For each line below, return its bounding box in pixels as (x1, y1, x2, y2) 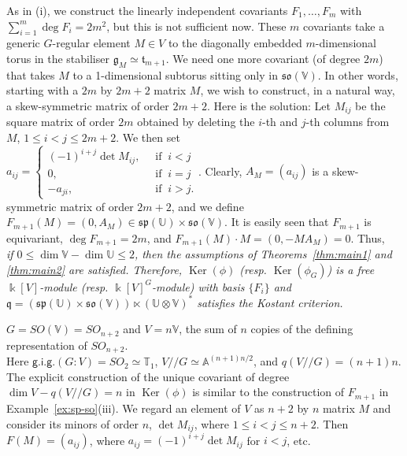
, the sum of (179, 321, 237, 337)
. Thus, (350, 229, 385, 246)
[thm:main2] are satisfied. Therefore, (6, 261, 183, 277)
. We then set (116, 129, 180, 146)
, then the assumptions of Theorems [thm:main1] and (134, 246, 392, 262)
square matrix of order (6, 113, 115, 130)
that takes (6, 66, 55, 83)
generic (6, 35, 40, 51)
